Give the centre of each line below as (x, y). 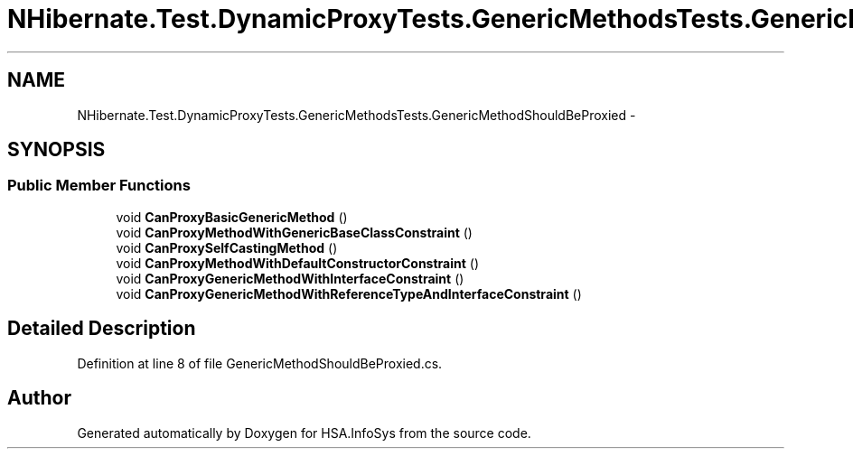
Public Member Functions (99, 186)
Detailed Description (102, 329)
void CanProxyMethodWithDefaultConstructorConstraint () (298, 263)
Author (39, 398)
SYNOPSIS (56, 150)
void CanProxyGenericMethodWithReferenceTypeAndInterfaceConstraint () (349, 293)
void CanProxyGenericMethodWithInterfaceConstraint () (290, 278)
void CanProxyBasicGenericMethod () (232, 217)
